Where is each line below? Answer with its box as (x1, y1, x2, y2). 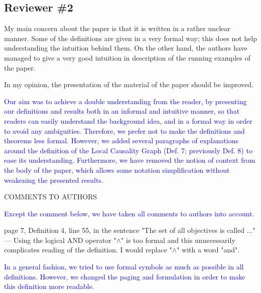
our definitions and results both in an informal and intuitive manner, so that (4, 106, 240, 116)
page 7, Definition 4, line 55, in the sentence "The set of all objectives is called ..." (4, 225, 255, 235)
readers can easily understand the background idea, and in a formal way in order (4, 115, 252, 126)
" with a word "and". (177, 244, 240, 255)
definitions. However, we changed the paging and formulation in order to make (4, 271, 245, 281)
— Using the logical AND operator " (4, 234, 116, 245)
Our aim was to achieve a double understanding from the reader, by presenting (4, 96, 247, 106)
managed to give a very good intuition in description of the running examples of (4, 52, 250, 63)
